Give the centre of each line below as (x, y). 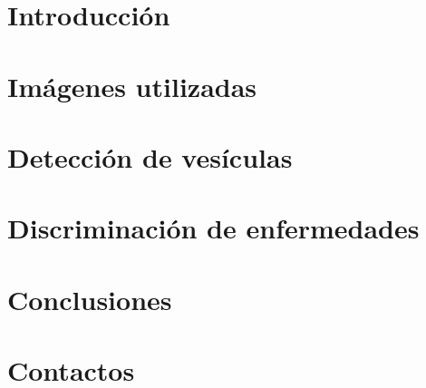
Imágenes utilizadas (132, 86)
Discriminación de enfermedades (213, 228)
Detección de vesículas (150, 156)
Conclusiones (90, 299)
